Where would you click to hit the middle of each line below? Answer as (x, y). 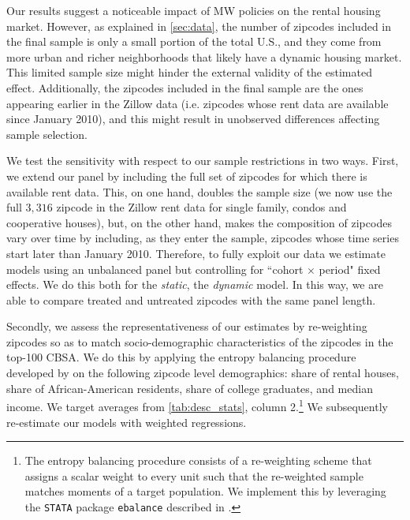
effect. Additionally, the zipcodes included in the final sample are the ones (185, 87)
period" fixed (350, 269)
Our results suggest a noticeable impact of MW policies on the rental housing (194, 10)
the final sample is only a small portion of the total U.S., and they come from (194, 41)
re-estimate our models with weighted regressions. (127, 422)
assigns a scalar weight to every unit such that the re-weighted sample (194, 475)
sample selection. (47, 134)
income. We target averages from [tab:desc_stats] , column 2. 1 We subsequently (197, 405)
